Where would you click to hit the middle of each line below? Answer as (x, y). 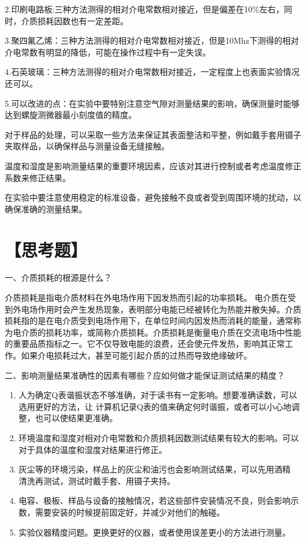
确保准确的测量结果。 (46, 208)
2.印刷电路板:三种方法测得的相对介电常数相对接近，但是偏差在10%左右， (144, 9)
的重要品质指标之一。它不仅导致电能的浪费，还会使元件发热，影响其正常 (145, 344)
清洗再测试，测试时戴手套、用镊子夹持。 (97, 480)
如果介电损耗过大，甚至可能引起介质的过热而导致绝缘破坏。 (136, 355)
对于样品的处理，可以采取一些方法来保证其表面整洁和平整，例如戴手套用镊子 (153, 134)
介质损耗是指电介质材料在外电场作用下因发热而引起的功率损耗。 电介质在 (146, 298)
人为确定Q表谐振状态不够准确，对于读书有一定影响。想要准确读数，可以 (158, 395)
